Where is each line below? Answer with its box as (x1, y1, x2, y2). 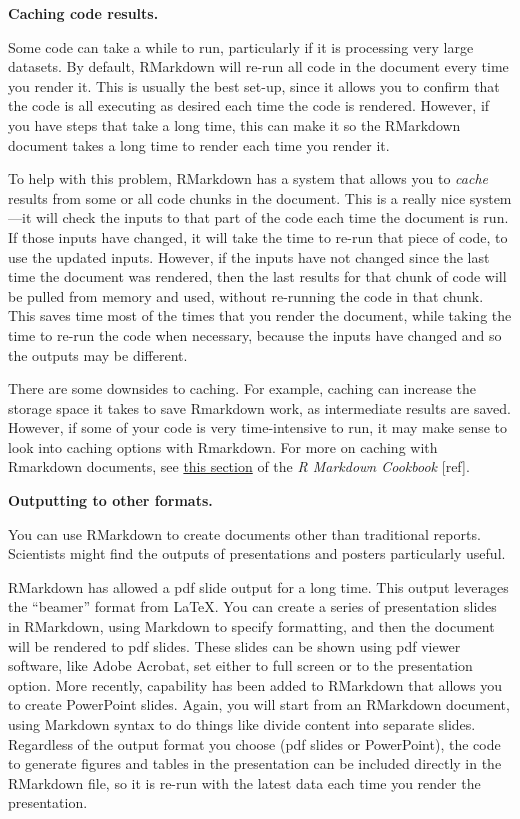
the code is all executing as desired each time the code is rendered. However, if (8, 95, 490, 116)
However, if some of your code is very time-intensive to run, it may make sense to (8, 417, 507, 438)
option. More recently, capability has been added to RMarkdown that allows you (8, 674, 503, 695)
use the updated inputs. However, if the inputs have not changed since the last (8, 246, 490, 267)
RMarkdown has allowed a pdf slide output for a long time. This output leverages (8, 576, 509, 597)
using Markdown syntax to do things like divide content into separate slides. (8, 714, 476, 734)
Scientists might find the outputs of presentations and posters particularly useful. (8, 543, 506, 564)
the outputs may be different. (8, 344, 188, 365)
